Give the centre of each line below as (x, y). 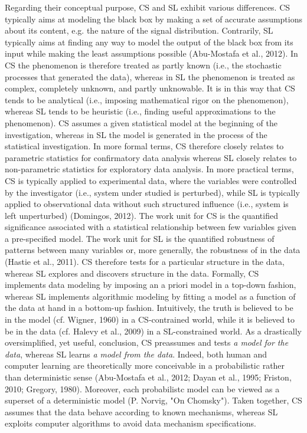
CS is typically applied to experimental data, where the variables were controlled (151, 180)
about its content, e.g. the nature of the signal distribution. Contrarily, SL (139, 30)
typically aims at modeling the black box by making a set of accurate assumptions (154, 19)
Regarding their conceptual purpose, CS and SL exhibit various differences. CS (148, 7)
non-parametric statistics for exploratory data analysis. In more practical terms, (149, 169)
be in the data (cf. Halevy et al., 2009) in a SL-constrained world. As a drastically (153, 331)
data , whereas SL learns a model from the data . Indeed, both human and (136, 354)
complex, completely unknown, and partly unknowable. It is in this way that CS (150, 88)
